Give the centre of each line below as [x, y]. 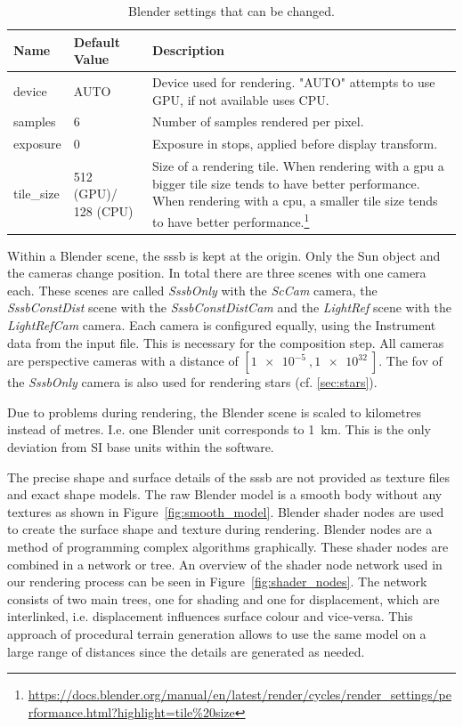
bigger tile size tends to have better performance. [286, 183]
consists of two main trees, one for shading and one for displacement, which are [223, 598]
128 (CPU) [103, 210]
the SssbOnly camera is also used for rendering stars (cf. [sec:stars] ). [192, 382]
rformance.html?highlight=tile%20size [131, 711]
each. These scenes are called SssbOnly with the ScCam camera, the [192, 290]
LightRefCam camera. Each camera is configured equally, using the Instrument [222, 325]
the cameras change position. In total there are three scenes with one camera [217, 273]
